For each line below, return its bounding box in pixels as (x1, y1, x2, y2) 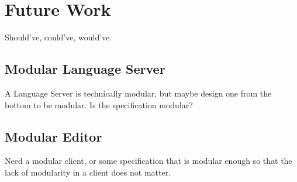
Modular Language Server (5, 60, 165, 78)
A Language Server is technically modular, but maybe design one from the (5, 87, 272, 99)
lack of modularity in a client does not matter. (5, 166, 171, 178)
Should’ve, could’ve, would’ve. (5, 31, 112, 43)
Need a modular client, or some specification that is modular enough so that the (5, 154, 292, 167)
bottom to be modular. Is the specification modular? (5, 98, 193, 111)
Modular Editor (5, 127, 102, 145)
